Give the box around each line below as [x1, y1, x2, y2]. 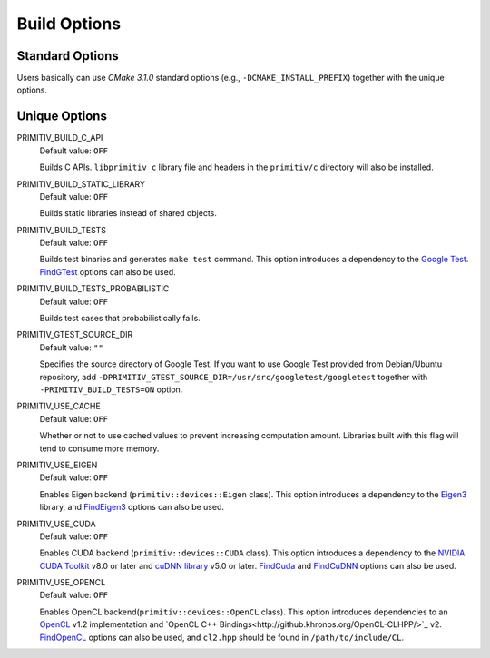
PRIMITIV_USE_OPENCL [16, 577, 106, 588]
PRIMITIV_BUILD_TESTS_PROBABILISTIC [16, 283, 170, 294]
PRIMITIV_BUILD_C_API [16, 133, 103, 143]
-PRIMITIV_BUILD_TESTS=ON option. [39, 384, 183, 395]
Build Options [16, 14, 122, 34]
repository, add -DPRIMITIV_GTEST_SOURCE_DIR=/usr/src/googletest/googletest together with [39, 371, 428, 382]
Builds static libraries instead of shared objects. [39, 208, 217, 219]
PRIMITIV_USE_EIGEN [16, 459, 98, 470]
